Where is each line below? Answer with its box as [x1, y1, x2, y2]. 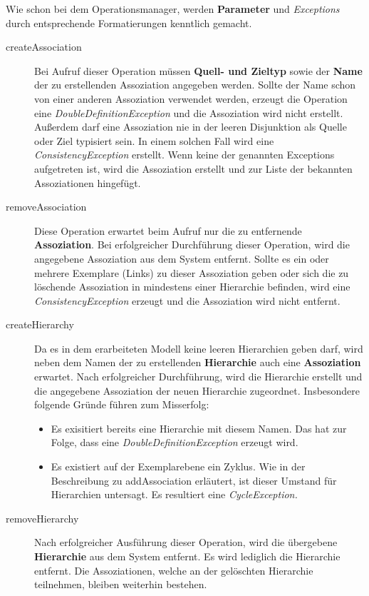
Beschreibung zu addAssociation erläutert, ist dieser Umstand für [51, 473, 337, 488]
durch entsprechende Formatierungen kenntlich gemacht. [6, 15, 252, 30]
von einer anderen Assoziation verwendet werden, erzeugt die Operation [34, 91, 348, 106]
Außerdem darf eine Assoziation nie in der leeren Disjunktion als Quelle [34, 119, 347, 134]
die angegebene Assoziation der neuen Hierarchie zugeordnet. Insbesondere [34, 383, 360, 398]
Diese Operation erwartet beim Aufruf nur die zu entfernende [34, 223, 302, 238]
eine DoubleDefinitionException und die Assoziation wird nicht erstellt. [34, 105, 343, 120]
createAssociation [6, 39, 82, 54]
